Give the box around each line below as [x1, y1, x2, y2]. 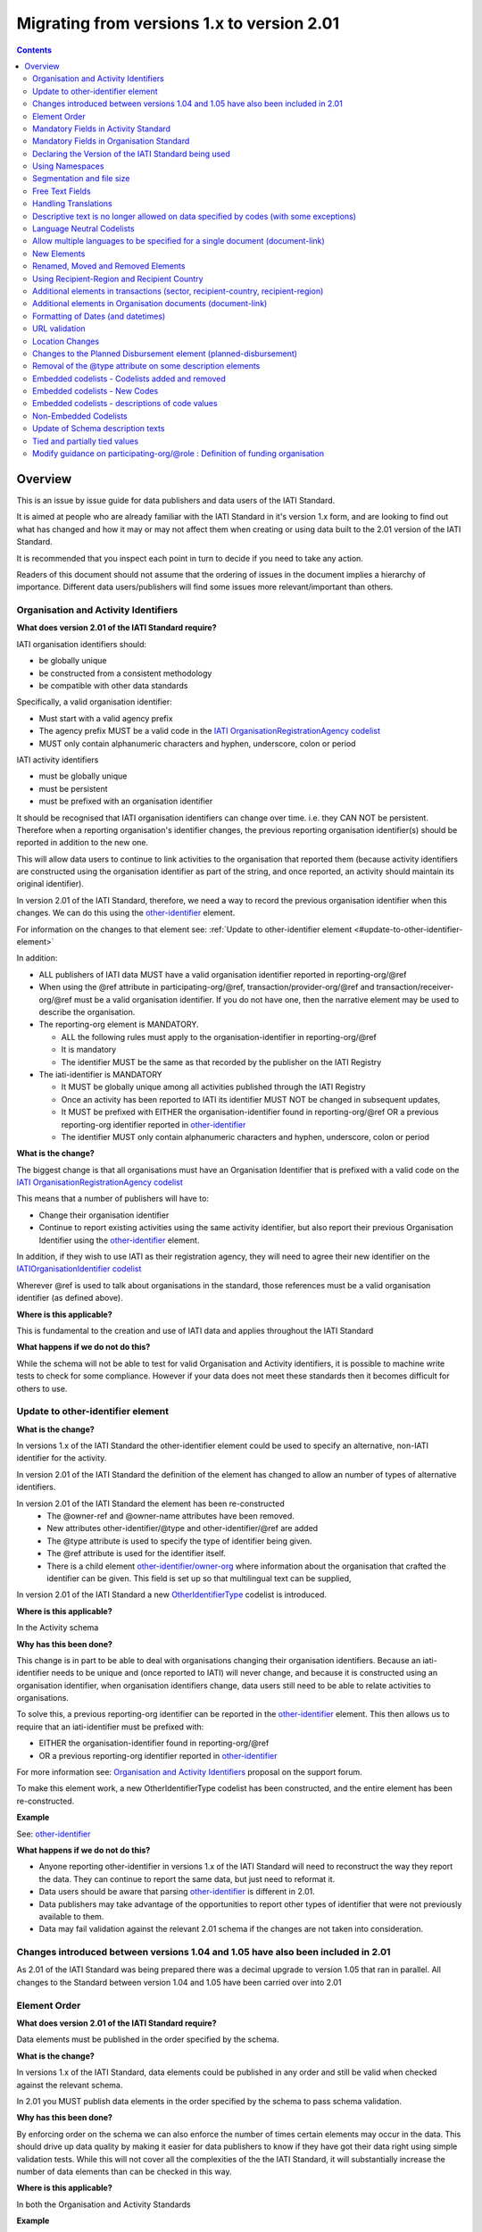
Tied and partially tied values [32, 436, 138, 446]
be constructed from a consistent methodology [38, 668, 212, 679]
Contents [16, 45, 53, 55]
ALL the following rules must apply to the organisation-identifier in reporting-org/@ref [61, 1031, 377, 1042]
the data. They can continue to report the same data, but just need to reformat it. [38, 1873, 336, 1884]
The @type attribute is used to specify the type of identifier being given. [46, 1536, 312, 1546]
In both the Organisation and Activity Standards [16, 2199, 191, 2210]
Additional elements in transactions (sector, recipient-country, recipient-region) [32, 286, 324, 296]
